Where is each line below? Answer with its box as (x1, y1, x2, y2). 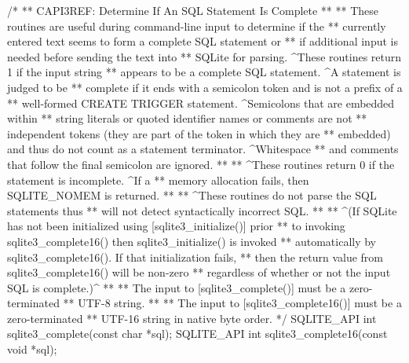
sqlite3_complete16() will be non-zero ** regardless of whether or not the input (7, 264, 391, 280)
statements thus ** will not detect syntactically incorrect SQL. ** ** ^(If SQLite (7, 202, 397, 218)
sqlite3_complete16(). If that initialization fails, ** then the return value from (7, 248, 384, 265)
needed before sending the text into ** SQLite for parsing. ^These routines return (7, 48, 402, 64)
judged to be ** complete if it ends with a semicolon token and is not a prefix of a (7, 79, 403, 95)
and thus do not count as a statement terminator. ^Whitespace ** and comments (7, 141, 399, 157)
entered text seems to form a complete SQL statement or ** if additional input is (7, 33, 398, 49)
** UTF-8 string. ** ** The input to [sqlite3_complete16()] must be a (63, 295, 402, 311)
